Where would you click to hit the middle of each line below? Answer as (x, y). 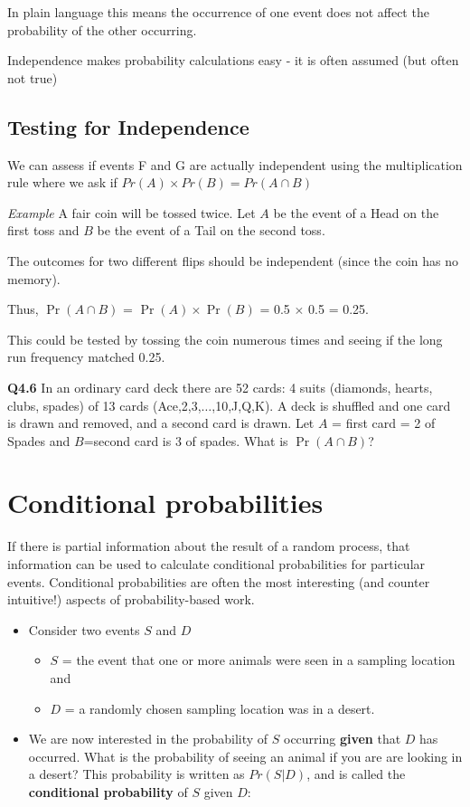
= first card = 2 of (384, 423)
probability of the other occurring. (102, 29)
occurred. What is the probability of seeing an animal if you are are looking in (245, 756)
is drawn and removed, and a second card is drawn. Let (161, 423)
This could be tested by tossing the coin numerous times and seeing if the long (225, 339)
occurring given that (342, 739)
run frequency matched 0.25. (86, 357)
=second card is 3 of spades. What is (186, 440)
